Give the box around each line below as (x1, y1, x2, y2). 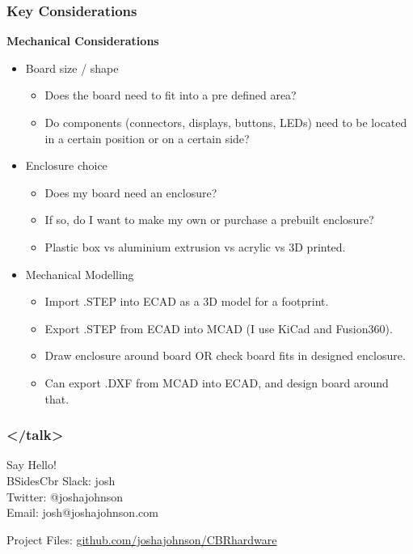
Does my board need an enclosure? (44, 184, 217, 201)
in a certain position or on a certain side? (44, 129, 250, 146)
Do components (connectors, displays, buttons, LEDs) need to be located (44, 114, 407, 130)
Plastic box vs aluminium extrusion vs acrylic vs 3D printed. (44, 238, 346, 255)
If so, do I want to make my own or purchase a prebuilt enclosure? (44, 211, 374, 228)
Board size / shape (25, 59, 119, 76)
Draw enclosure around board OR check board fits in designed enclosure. (44, 347, 406, 364)
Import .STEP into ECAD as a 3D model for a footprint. (44, 293, 329, 310)
